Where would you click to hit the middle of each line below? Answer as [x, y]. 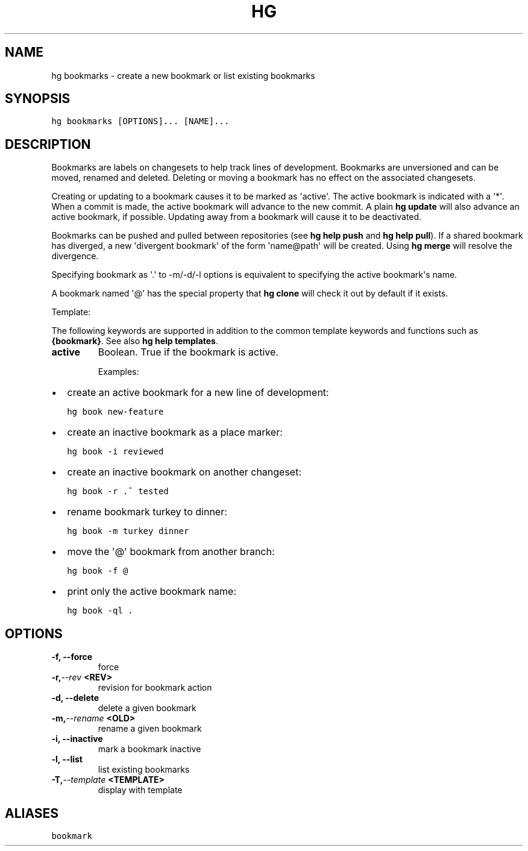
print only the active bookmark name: [152, 592]
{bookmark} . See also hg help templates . [135, 341]
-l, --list [67, 759]
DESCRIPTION [48, 144]
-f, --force [72, 657]
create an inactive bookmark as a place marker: [175, 432]
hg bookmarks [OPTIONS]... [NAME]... [140, 121]
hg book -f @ [98, 571]
